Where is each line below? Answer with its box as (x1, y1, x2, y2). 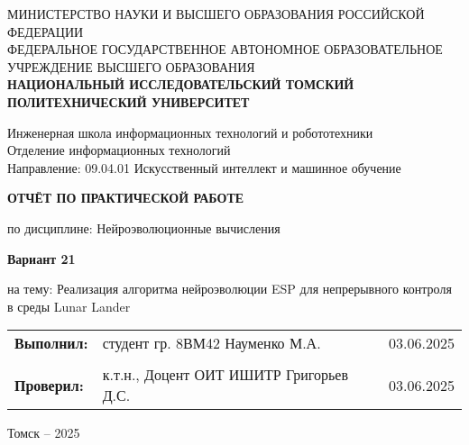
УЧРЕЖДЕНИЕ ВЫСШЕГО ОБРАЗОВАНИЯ (7, 57, 255, 76)
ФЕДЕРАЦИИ (7, 22, 84, 41)
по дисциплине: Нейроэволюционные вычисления (7, 218, 280, 237)
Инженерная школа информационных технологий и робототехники (7, 123, 373, 141)
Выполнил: (14, 332, 88, 354)
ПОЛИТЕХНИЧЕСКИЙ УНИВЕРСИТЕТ (7, 92, 250, 111)
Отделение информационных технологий (7, 141, 231, 159)
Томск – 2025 (7, 423, 80, 442)
